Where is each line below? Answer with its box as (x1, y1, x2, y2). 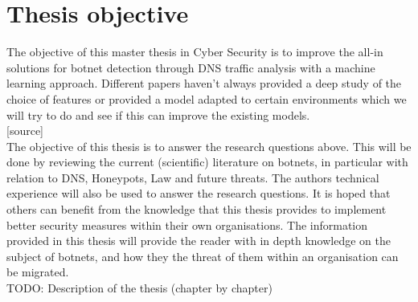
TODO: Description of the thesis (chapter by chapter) (6, 280, 273, 296)
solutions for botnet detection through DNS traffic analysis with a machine (6, 59, 375, 75)
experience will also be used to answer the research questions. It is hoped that (6, 185, 391, 202)
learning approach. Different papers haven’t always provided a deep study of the (6, 75, 402, 92)
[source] (6, 122, 44, 139)
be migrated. (6, 263, 69, 280)
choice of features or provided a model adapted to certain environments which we (6, 90, 407, 107)
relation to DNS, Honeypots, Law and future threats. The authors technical (6, 169, 379, 186)
